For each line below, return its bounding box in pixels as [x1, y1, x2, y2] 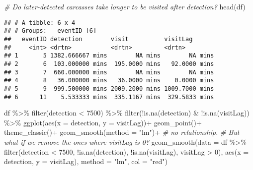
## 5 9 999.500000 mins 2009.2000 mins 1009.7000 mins [4, 85, 214, 92]
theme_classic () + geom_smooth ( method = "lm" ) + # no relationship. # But [4, 127, 240, 137]
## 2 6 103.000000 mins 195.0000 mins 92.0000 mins [4, 60, 214, 67]
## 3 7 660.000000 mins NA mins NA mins [4, 68, 214, 76]
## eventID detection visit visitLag [4, 35, 193, 43]
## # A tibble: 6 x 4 [4, 19, 76, 26]
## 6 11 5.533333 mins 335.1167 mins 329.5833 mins [4, 93, 214, 101]
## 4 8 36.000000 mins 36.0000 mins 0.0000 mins [4, 77, 214, 84]
